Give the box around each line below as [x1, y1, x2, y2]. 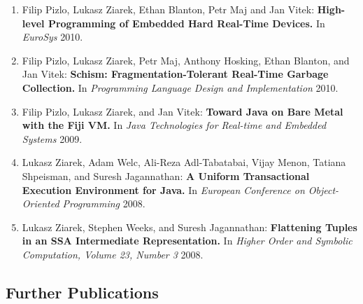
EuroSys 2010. [22, 29, 83, 44]
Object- [308, 182, 339, 197]
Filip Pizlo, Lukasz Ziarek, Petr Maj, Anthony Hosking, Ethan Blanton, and [22, 53, 350, 67]
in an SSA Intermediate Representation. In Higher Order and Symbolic [22, 233, 353, 248]
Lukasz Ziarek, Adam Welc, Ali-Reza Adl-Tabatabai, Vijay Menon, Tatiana [22, 155, 346, 170]
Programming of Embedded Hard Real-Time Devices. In [48, 15, 325, 30]
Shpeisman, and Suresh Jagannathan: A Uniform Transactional [22, 168, 310, 183]
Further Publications [6, 281, 159, 303]
